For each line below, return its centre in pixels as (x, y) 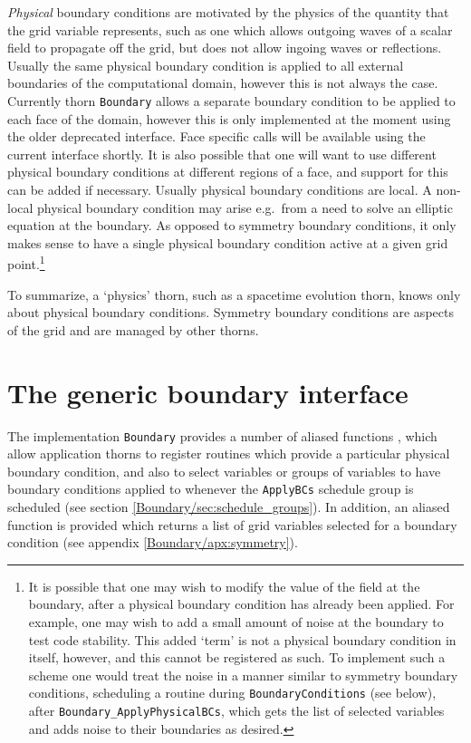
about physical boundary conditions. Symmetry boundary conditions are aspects (231, 312)
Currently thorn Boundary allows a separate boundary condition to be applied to (231, 100)
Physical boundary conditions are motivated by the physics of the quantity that (228, 12)
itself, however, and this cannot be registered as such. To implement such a (237, 657)
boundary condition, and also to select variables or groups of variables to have (224, 471)
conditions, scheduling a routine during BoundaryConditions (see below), (232, 693)
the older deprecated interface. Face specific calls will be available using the (216, 136)
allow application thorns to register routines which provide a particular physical (229, 454)
